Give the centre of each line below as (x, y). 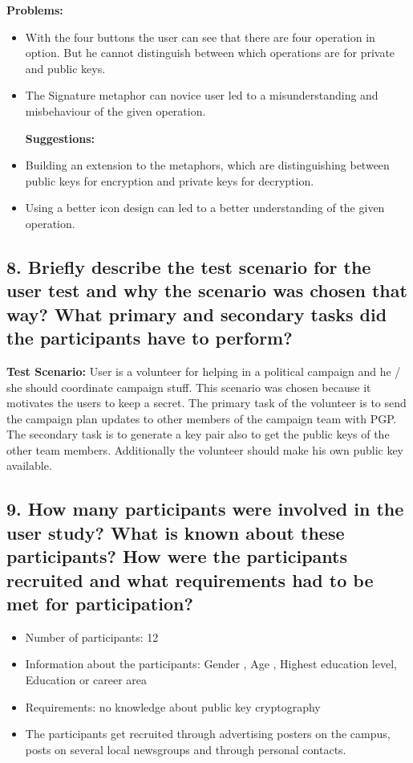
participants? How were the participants (177, 556)
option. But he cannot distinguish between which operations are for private (210, 53)
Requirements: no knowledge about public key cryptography (173, 706)
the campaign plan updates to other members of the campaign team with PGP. (202, 418)
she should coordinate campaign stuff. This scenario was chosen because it (189, 387)
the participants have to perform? (150, 338)
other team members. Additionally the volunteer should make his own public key (205, 449)
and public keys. (65, 68)
